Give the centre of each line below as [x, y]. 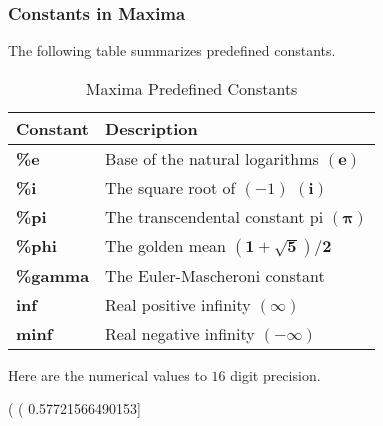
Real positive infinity [178, 304]
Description [151, 128]
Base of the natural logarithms [212, 158]
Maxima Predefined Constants [191, 88]
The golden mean [165, 245]
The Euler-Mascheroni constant [215, 275]
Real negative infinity [180, 333]
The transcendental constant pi [214, 216]
